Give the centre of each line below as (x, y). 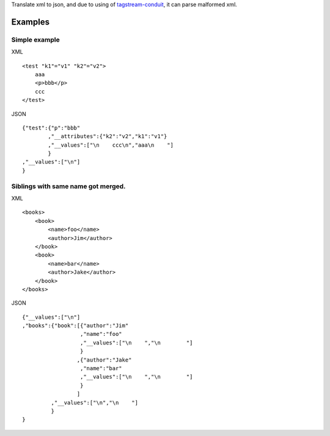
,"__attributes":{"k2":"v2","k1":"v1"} (108, 136)
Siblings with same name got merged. (68, 186)
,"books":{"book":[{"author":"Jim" (75, 326)
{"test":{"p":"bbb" (51, 128)
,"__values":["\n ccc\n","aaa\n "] (111, 145)
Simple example (36, 40)
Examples (31, 22)
